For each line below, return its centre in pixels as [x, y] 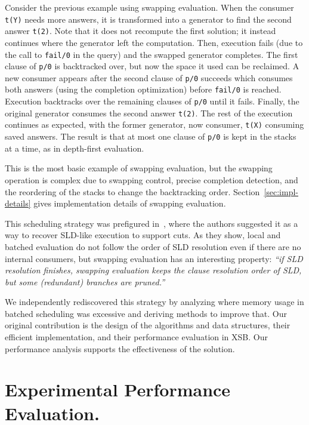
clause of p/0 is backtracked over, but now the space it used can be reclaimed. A [152, 66]
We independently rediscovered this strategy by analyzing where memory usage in [154, 302]
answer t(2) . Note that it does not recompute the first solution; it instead [140, 31]
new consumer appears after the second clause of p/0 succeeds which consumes [149, 77]
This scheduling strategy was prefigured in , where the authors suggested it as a [152, 223]
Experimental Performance [118, 389]
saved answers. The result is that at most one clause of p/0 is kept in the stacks [151, 136]
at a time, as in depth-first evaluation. [75, 148]
